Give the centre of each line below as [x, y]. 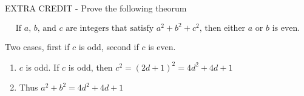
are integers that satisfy [110, 29]
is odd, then [90, 67]
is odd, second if [109, 47]
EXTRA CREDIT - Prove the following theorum [96, 8]
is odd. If [42, 67]
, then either [222, 29]
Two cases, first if [37, 47]
